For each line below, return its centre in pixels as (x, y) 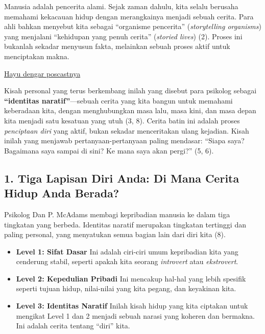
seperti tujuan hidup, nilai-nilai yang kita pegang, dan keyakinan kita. (126, 288)
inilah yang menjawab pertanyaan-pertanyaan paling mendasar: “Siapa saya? (124, 140)
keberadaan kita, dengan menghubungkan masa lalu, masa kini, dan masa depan (130, 110)
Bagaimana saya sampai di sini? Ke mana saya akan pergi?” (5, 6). (109, 150)
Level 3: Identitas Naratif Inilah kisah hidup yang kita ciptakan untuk (132, 306)
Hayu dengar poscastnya (42, 73)
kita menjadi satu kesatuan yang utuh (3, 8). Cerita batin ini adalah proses (122, 120)
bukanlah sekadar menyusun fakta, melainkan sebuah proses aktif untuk (117, 46)
